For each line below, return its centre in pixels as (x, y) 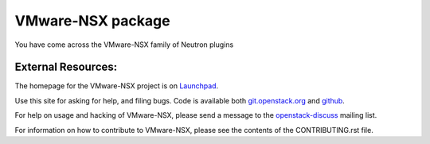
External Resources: (66, 67)
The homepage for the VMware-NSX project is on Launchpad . (117, 86)
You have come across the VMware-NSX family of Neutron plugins (124, 45)
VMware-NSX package (92, 21)
